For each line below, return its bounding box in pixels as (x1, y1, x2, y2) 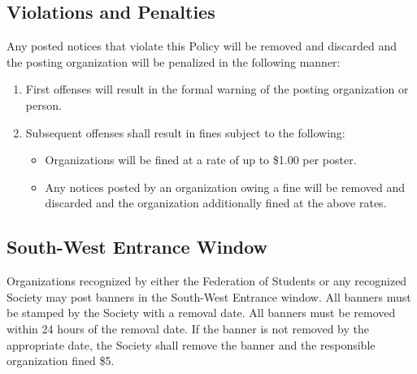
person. (25, 96, 62, 113)
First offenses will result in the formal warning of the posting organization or (25, 80, 409, 98)
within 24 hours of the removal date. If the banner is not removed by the (7, 320, 369, 337)
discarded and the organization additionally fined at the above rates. (45, 194, 387, 211)
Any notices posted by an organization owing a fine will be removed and (45, 178, 405, 195)
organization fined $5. (7, 352, 115, 369)
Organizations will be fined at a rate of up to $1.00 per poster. (45, 151, 357, 168)
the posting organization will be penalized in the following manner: (7, 53, 341, 70)
